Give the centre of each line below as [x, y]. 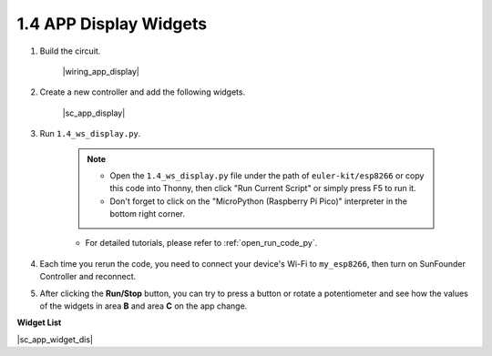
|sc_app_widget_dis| [55, 339]
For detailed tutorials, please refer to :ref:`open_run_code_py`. [201, 243]
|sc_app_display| [94, 113]
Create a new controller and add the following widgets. [143, 92]
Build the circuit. [70, 51]
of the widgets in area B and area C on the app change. [143, 306]
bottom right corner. [148, 214]
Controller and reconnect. [88, 277]
